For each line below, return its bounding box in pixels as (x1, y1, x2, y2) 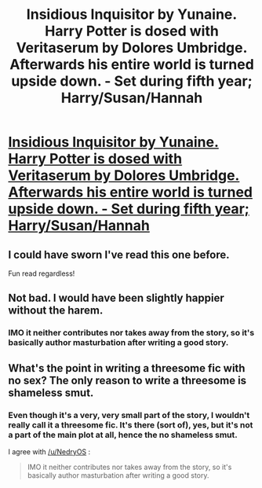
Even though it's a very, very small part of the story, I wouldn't (8, 409, 250, 420)
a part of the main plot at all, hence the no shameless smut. (8, 429, 238, 440)
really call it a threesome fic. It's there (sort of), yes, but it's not (8, 419, 253, 430)
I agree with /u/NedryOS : (8, 447, 91, 457)
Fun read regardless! (8, 269, 75, 278)
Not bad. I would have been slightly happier (8, 292, 225, 305)
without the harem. (8, 304, 104, 317)
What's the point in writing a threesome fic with (8, 361, 246, 375)
